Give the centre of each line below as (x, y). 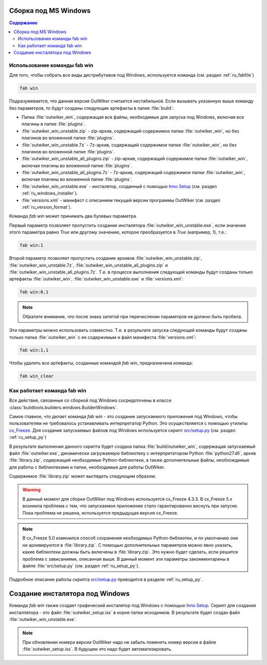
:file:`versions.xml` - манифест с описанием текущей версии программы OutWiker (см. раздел (121, 200)
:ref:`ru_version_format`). (46, 207)
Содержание (23, 23)
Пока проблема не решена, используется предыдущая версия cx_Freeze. (100, 513)
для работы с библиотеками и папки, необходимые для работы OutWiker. (87, 467)
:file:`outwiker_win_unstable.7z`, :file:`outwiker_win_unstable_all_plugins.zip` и (89, 265)
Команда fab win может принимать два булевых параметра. (73, 216)
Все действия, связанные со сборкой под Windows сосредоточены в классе (90, 400)
